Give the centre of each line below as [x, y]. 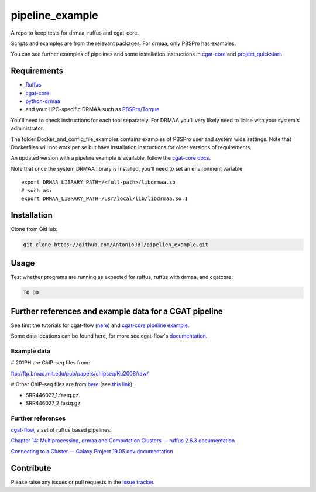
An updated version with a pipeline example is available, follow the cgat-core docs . [111, 158]
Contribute [31, 468]
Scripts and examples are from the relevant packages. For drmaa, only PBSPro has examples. [123, 43]
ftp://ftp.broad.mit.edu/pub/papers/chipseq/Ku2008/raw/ [80, 373]
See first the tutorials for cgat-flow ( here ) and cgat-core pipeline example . [100, 325]
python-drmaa [43, 101]
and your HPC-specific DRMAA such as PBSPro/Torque [92, 109]
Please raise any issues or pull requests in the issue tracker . [83, 482]
